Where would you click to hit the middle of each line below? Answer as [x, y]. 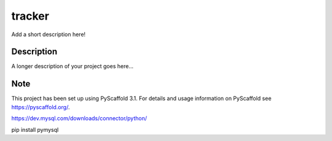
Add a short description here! [49, 34]
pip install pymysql [35, 129]
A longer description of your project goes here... [72, 66]
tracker [30, 16]
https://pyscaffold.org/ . [41, 107]
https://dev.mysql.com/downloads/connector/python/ [79, 118]
